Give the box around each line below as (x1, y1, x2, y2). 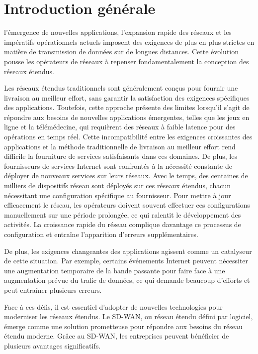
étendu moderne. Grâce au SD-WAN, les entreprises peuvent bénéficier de (4, 331, 229, 341)
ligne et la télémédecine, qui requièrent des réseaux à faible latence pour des (4, 121, 236, 132)
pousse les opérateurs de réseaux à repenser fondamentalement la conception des (4, 56, 249, 66)
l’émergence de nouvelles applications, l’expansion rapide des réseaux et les (4, 27, 232, 37)
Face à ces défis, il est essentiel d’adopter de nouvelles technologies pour (4, 301, 223, 312)
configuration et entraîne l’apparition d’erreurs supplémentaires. (4, 229, 199, 239)
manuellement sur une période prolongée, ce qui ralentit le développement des (4, 209, 241, 220)
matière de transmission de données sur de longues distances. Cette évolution (4, 46, 239, 57)
